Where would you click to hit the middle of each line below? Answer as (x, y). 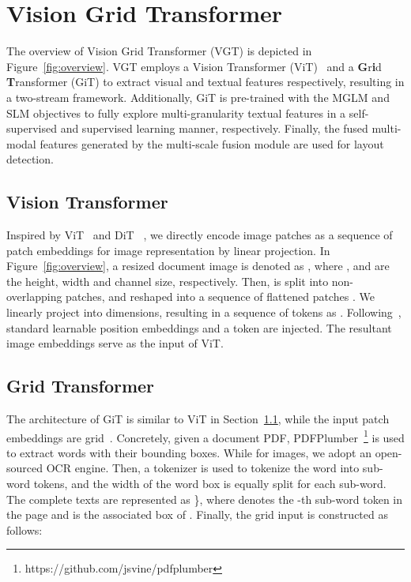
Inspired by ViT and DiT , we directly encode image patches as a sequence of (200, 235)
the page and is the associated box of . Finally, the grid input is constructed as (197, 514)
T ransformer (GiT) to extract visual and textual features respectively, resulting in (205, 82)
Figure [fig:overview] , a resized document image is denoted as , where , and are (198, 266)
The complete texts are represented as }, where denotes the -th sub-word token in (205, 499)
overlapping (34, 297)
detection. (30, 159)
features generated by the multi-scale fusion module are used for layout (212, 143)
